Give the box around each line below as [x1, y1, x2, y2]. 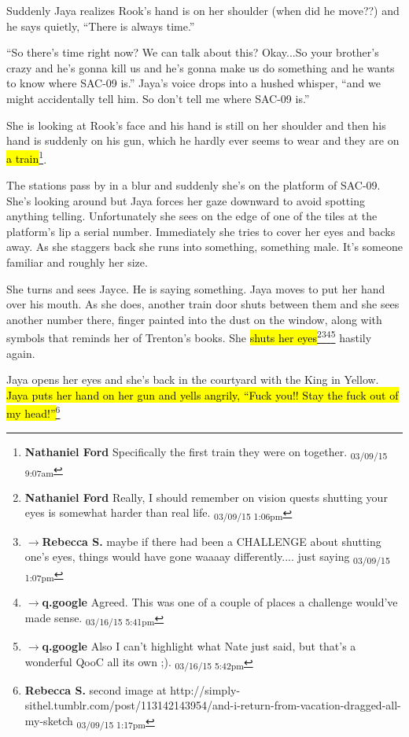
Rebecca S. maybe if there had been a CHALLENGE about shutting [42, 532, 381, 549]
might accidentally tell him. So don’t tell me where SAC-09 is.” [6, 90, 310, 106]
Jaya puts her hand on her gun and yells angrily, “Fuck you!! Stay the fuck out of [6, 386, 399, 403]
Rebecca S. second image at [24, 681, 167, 698]
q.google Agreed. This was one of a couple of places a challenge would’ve [42, 594, 398, 610]
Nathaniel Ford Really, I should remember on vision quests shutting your [24, 488, 388, 505]
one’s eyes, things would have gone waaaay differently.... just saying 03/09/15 [24, 548, 390, 566]
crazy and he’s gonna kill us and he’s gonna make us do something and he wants [6, 59, 395, 76]
